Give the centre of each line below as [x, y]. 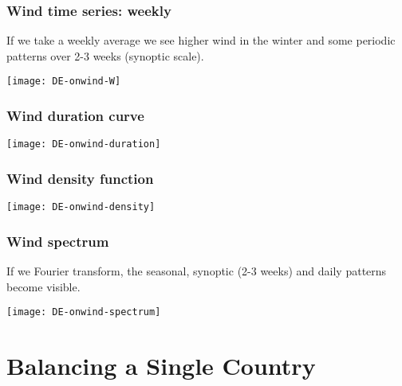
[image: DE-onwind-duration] [84, 144]
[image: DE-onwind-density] [81, 207]
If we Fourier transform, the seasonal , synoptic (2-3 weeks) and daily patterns [197, 271]
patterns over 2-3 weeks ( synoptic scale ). [105, 55]
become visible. [43, 286]
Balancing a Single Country [161, 366]
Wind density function [80, 178]
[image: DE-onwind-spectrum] [84, 312]
